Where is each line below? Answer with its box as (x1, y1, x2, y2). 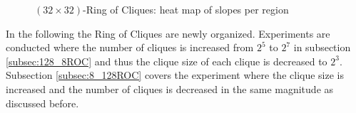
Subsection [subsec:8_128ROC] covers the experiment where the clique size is (6, 68, 344, 82)
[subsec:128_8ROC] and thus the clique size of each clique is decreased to (6, 53, 327, 68)
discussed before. (6, 95, 79, 110)
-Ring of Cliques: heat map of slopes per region (83, 2, 289, 16)
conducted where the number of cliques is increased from (6, 40, 254, 55)
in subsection (293, 40, 351, 55)
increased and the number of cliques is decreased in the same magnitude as (6, 81, 334, 96)
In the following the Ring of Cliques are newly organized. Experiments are (6, 26, 330, 41)
